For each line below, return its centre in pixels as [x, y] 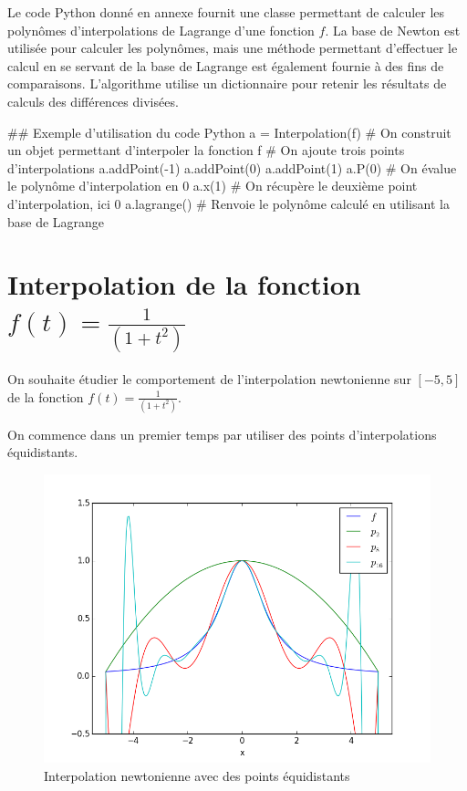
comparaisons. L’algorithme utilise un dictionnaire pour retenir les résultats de [227, 83]
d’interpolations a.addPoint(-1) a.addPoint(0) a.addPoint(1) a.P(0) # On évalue [232, 167]
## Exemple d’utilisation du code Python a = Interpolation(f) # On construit [229, 132]
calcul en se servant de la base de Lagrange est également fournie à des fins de [226, 65]
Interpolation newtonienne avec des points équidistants [197, 775]
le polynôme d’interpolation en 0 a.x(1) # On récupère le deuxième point [213, 186]
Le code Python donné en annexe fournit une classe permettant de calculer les [226, 12]
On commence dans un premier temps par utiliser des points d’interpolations [222, 434]
